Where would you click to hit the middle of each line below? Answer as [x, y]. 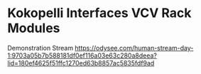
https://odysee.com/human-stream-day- [134, 48]
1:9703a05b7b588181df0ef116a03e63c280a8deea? [82, 55]
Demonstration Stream [40, 48]
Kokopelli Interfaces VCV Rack [99, 13]
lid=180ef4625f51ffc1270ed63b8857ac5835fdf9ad [81, 63]
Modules [34, 28]
